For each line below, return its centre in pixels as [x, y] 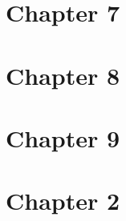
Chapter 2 [63, 201]
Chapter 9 [63, 137]
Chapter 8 [63, 75]
